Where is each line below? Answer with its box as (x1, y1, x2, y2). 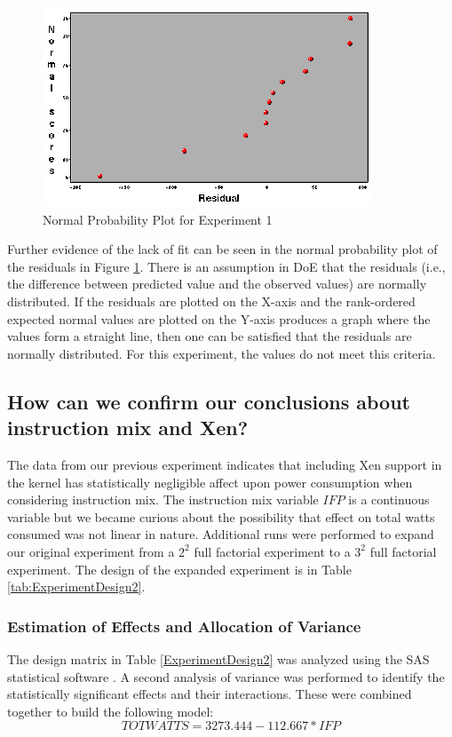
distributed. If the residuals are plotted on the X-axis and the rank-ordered (7, 291, 416, 310)
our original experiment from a (7, 542, 175, 560)
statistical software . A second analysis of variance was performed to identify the (7, 667, 445, 685)
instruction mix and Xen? (7, 414, 249, 441)
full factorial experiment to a (194, 542, 351, 560)
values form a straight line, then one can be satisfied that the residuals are (7, 327, 412, 345)
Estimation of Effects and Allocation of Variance (7, 614, 361, 637)
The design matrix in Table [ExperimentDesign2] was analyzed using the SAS (7, 649, 430, 668)
